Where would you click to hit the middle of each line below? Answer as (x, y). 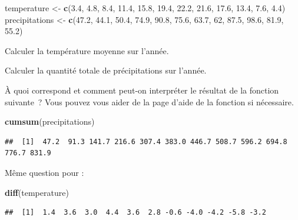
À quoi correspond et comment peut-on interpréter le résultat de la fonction (142, 90)
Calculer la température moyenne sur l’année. (87, 50)
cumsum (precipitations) (50, 121)
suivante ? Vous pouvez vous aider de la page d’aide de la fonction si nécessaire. (149, 101)
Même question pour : (44, 172)
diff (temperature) (37, 192)
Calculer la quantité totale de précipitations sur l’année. (106, 70)
